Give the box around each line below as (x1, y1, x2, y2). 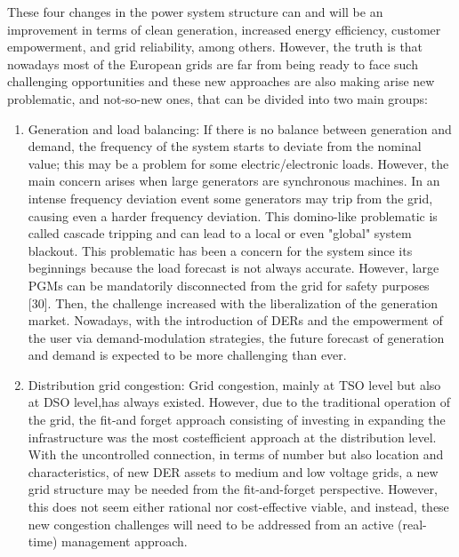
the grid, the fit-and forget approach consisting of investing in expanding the (28, 410, 446, 429)
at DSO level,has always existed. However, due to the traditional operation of (28, 393, 451, 411)
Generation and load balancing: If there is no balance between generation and (28, 119, 452, 138)
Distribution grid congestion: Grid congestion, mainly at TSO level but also (28, 375, 441, 394)
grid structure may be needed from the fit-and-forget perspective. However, (28, 480, 438, 498)
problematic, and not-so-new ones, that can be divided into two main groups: (7, 89, 428, 107)
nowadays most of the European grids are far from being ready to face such (7, 54, 418, 73)
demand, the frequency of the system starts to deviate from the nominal (28, 137, 422, 155)
